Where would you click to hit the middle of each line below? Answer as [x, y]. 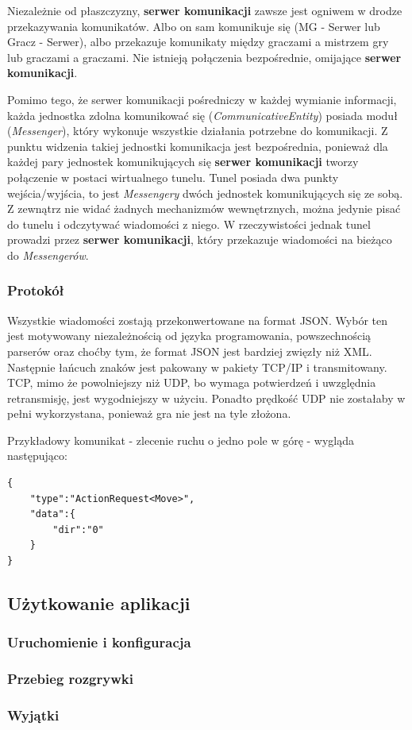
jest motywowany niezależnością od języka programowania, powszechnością [189, 336]
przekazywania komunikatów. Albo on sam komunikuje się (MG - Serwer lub [194, 26]
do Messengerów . [48, 255]
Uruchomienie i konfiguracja [99, 642]
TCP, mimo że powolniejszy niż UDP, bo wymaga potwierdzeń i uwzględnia [192, 382]
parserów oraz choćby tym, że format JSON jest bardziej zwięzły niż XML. [190, 351]
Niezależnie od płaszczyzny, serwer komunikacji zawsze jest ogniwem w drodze [205, 10]
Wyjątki [33, 715]
